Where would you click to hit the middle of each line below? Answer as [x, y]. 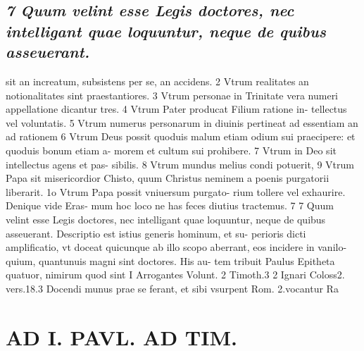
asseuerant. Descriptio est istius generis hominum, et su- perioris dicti [156, 233]
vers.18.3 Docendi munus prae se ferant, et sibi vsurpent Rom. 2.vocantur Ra [172, 288]
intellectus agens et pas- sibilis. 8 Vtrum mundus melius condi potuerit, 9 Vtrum [180, 164]
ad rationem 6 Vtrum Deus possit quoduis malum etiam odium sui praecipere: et [181, 136]
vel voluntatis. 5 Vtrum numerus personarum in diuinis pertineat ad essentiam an [182, 122]
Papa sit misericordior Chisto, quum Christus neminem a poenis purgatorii [168, 178]
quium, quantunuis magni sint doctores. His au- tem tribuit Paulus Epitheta [170, 260]
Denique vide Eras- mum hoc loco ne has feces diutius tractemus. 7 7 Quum [170, 205]
